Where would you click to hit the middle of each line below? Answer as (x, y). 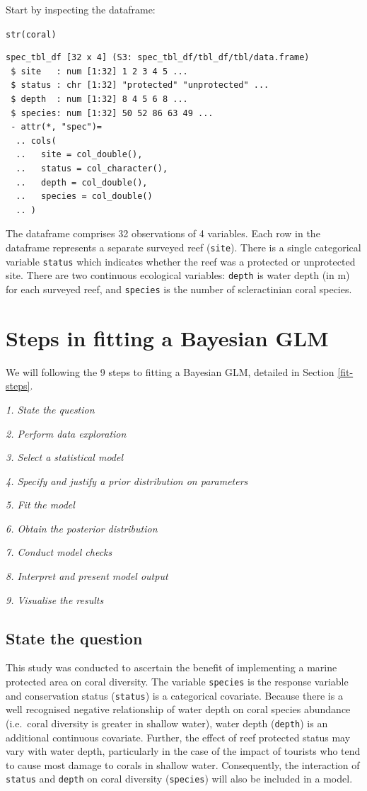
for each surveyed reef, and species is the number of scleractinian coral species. (179, 289)
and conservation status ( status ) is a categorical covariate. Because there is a (174, 695)
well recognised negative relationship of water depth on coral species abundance (178, 709)
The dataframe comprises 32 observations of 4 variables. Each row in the (163, 233)
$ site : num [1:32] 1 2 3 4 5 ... (99, 71)
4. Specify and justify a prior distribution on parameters (127, 480)
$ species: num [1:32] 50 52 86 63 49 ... (112, 113)
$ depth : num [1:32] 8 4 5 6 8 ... (99, 99)
